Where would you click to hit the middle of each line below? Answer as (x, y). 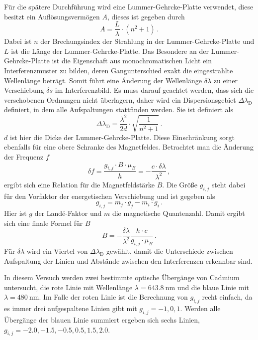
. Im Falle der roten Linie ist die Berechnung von (113, 297)
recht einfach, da (227, 297)
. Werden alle (200, 308)
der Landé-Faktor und (68, 213)
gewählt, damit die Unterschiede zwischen (170, 251)
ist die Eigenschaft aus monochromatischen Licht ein (132, 61)
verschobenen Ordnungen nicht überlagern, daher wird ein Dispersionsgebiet (120, 99)
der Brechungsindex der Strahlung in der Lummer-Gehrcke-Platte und (147, 41)
